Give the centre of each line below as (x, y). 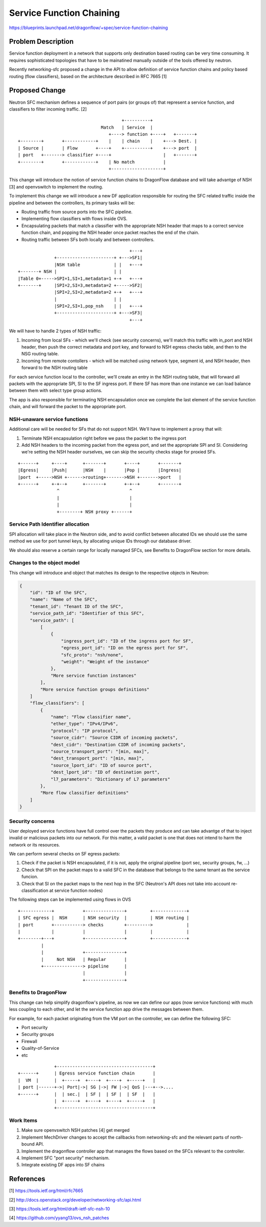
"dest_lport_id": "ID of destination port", (105, 772)
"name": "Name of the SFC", (64, 599)
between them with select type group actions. (56, 390)
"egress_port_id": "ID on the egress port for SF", (125, 648)
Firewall (29, 1041)
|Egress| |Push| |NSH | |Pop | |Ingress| (100, 470)
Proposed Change (37, 91)
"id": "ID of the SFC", (58, 593)
